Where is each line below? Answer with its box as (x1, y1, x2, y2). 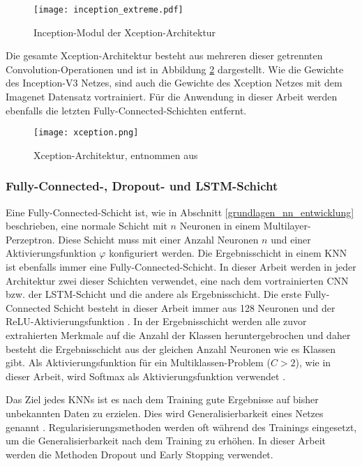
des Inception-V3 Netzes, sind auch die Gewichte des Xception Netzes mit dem (6, 75, 342, 90)
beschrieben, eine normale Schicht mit (6, 218, 167, 233)
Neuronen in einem (179, 218, 261, 233)
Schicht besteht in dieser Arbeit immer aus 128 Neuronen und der (54, 300, 335, 315)
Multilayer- (263, 218, 311, 233)
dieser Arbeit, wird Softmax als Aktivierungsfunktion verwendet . (6, 368, 286, 383)
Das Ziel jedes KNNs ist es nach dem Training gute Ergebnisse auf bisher (6, 392, 319, 407)
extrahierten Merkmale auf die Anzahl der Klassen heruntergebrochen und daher (6, 328, 351, 343)
